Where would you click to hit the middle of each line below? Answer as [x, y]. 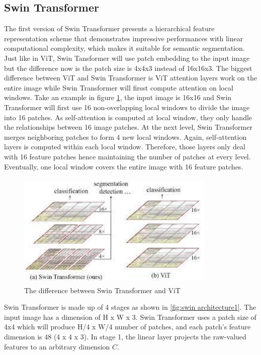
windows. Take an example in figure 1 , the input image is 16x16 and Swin [118, 97]
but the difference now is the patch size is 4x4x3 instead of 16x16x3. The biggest [128, 68]
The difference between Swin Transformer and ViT [102, 290]
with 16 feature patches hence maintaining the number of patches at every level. [127, 156]
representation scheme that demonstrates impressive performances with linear [124, 38]
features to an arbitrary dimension [57, 346]
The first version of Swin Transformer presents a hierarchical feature [109, 28]
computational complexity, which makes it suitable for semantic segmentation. [124, 48]
